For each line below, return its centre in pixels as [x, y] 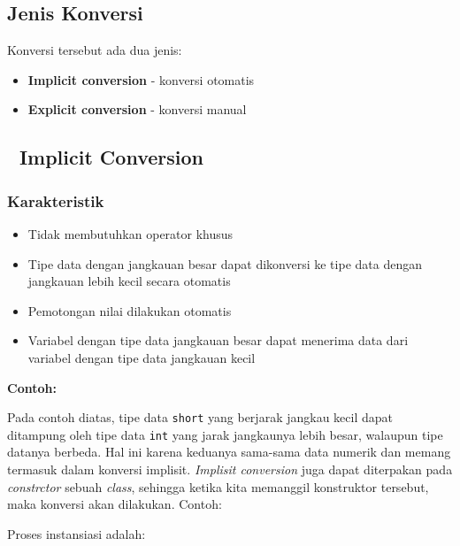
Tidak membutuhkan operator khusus [130, 233]
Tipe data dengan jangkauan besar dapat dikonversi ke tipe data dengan [225, 263]
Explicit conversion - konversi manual [137, 109]
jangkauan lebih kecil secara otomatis [129, 281]
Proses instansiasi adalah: [77, 533]
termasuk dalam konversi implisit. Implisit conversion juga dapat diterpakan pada [230, 469]
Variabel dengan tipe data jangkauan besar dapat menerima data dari [218, 340]
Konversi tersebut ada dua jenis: [95, 50]
